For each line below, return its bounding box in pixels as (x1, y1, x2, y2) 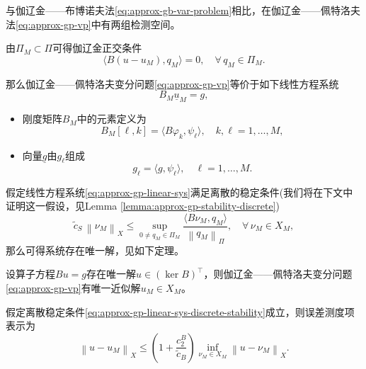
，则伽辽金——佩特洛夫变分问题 (203, 266, 353, 281)
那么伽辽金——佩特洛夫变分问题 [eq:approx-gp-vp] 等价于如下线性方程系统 (6, 76, 339, 91)
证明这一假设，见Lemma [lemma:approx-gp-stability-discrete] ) (6, 198, 280, 213)
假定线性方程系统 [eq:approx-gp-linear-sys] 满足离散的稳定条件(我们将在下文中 (6, 184, 353, 199)
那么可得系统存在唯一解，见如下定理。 (6, 242, 184, 257)
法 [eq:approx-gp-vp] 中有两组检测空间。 (6, 16, 181, 31)
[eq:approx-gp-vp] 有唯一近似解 (6, 280, 141, 295)
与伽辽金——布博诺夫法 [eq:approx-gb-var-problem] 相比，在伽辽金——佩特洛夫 (6, 3, 361, 17)
